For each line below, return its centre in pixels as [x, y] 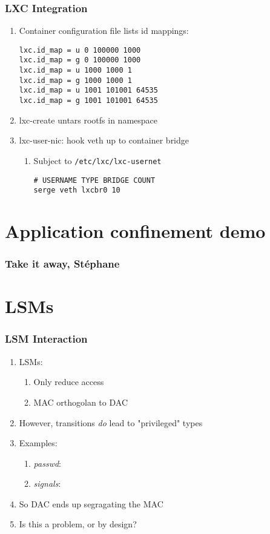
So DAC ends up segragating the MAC [91, 503]
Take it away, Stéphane [62, 264]
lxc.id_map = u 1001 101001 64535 [88, 91]
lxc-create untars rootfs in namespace [88, 120]
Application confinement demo [135, 231]
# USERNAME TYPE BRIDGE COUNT [94, 180]
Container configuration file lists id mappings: [104, 31]
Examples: [38, 443]
